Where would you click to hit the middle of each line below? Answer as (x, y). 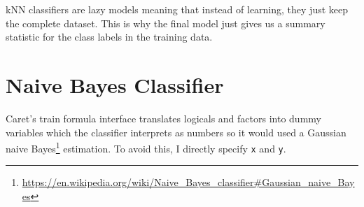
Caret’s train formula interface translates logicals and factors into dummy (163, 118)
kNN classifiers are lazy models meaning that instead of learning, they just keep (177, 9)
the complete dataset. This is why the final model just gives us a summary (166, 23)
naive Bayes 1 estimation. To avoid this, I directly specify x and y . (146, 147)
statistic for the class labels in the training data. (109, 37)
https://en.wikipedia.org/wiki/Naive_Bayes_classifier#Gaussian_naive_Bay (188, 182)
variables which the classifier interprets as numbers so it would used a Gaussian (176, 132)
